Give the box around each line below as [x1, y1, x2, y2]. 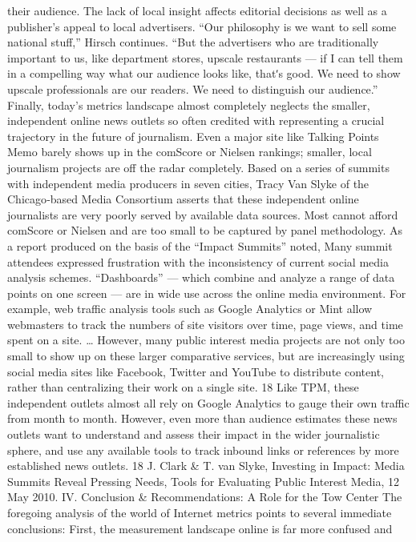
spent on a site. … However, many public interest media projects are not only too [7, 331, 405, 348]
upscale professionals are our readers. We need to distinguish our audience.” [7, 80, 378, 97]
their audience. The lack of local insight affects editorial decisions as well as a [7, 2, 387, 18]
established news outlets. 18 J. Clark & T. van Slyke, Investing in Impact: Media [7, 457, 405, 474]
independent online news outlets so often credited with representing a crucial [7, 112, 385, 129]
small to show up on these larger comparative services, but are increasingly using [7, 347, 405, 364]
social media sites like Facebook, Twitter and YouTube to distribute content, [7, 363, 384, 379]
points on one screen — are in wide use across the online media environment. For [7, 284, 406, 301]
